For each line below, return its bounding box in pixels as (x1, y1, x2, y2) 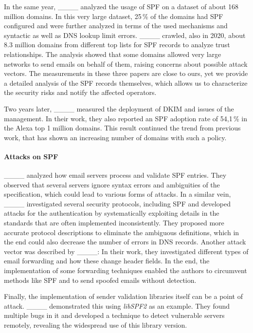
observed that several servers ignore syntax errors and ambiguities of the (4, 179, 220, 189)
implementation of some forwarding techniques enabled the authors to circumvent (4, 265, 247, 276)
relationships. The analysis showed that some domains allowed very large (4, 49, 221, 59)
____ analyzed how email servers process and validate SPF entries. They (4, 170, 227, 180)
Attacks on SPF (4, 151, 58, 161)
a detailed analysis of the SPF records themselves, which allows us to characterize (4, 77, 248, 88)
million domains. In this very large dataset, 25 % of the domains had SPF (4, 11, 223, 21)
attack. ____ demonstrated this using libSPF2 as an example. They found (4, 300, 230, 311)
